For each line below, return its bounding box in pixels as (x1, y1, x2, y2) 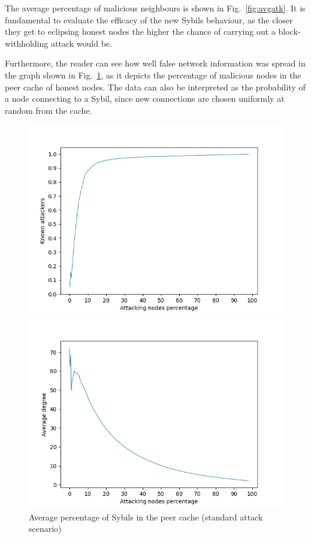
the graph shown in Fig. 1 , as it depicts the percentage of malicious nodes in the (5, 68, 301, 81)
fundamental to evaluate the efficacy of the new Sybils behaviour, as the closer (5, 13, 293, 26)
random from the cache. (5, 104, 92, 116)
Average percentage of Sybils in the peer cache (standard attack (29, 510, 263, 523)
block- (278, 25, 301, 38)
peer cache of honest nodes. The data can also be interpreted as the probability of (5, 80, 306, 93)
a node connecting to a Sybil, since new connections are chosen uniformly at (5, 92, 285, 105)
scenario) (29, 522, 62, 535)
